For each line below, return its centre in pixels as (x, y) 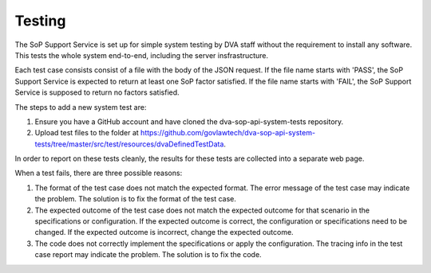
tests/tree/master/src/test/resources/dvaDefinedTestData (129, 144)
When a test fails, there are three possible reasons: (99, 173)
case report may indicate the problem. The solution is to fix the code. (148, 255)
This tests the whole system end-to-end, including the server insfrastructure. (142, 55)
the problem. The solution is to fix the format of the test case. (136, 199)
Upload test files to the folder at (87, 133)
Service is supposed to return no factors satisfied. (97, 92)
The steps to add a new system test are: (81, 107)
